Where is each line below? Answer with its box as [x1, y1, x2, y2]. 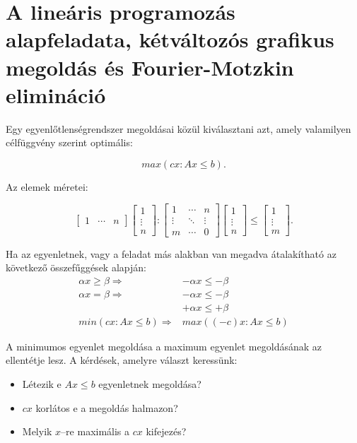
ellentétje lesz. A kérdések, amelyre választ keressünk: [6, 353, 238, 367]
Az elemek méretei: [6, 179, 88, 194]
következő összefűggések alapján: [6, 260, 146, 275]
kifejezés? [146, 424, 187, 439]
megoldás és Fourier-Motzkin [6, 52, 294, 81]
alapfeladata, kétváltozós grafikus [6, 25, 334, 54]
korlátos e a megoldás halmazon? [35, 400, 178, 415]
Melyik [22, 424, 52, 439]
